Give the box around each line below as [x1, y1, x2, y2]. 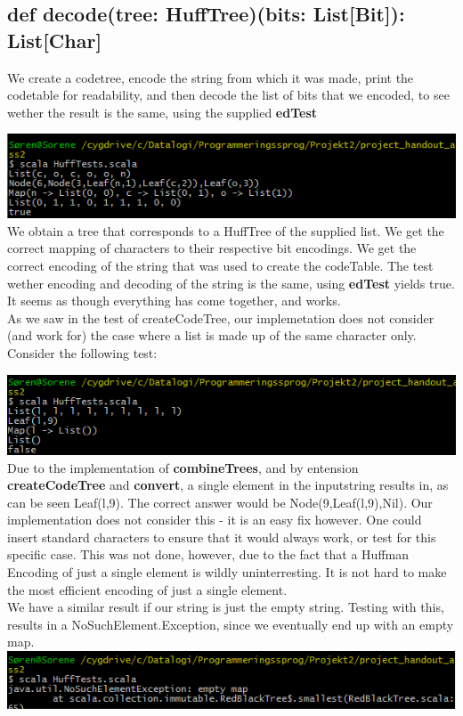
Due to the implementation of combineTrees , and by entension [7, 458, 359, 476]
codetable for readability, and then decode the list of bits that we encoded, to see [7, 85, 450, 104]
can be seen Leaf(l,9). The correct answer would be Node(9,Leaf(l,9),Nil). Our [7, 492, 433, 511]
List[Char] [7, 26, 102, 53]
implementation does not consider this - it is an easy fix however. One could [7, 510, 422, 529]
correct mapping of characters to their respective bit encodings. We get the [7, 239, 417, 257]
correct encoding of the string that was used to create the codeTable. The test [7, 256, 434, 275]
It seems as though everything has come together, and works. [7, 291, 341, 310]
